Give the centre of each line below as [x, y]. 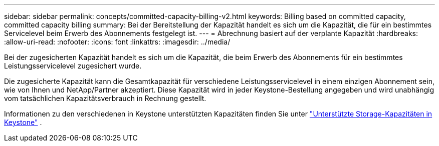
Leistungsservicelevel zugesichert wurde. [73, 66]
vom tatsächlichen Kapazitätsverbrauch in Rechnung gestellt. [105, 98]
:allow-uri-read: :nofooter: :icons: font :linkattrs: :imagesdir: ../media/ [117, 42]
